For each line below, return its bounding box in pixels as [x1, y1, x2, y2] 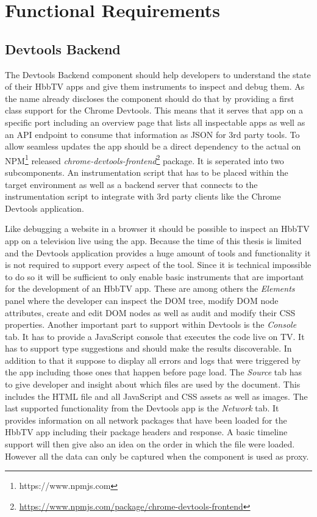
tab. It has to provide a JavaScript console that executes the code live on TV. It [5, 330, 305, 342]
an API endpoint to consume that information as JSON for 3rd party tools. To [5, 128, 300, 140]
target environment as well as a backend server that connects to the [5, 178, 258, 190]
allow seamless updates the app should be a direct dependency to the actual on [5, 140, 301, 153]
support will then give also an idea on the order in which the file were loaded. [5, 438, 295, 450]
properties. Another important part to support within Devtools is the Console [5, 318, 297, 331]
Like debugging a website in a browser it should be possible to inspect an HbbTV [5, 222, 310, 235]
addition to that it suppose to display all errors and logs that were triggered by [5, 353, 301, 366]
